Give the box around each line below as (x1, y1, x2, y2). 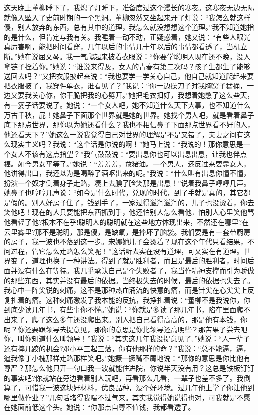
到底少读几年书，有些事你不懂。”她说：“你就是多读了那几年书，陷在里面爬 (4, 304, 244, 315)
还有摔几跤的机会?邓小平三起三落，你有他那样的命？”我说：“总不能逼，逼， (4, 343, 250, 353)
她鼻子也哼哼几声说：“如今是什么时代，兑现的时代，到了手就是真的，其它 (4, 187, 244, 198)
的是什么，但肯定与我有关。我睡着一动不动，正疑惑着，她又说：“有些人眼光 (4, 31, 251, 42)
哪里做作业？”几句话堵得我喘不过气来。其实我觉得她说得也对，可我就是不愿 (4, 392, 251, 402)
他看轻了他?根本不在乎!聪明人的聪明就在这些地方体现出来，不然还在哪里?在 (4, 217, 249, 227)
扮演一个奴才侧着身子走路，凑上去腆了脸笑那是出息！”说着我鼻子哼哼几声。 (4, 177, 251, 188)
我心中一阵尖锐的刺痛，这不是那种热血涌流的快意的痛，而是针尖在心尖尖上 (4, 285, 247, 295)
